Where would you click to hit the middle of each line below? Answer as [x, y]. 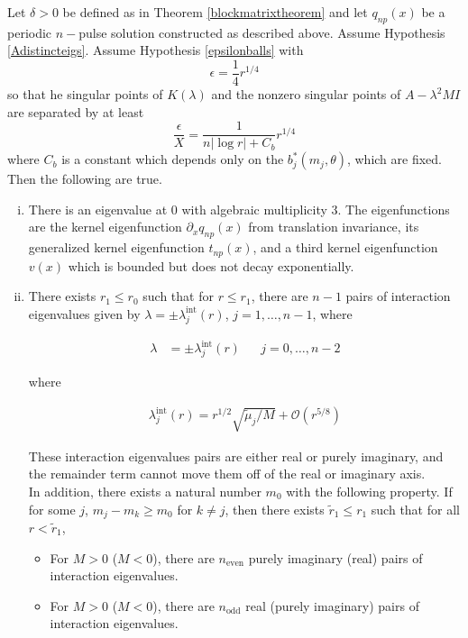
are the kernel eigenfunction [105, 227]
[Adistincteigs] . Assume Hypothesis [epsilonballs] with [156, 50]
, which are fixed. [394, 159]
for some [52, 509]
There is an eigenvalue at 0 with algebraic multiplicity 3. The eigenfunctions [239, 209]
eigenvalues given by [84, 313]
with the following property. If [369, 491]
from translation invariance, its [334, 227]
